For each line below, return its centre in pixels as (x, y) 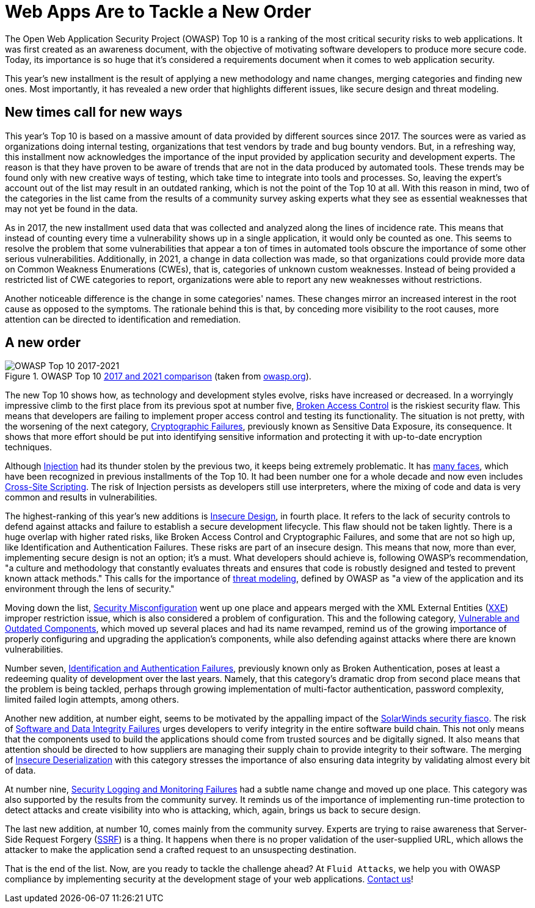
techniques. (28, 447)
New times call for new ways (94, 112)
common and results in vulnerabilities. (81, 497)
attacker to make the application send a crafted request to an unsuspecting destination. (181, 850)
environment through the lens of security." (90, 589)
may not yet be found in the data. (71, 208)
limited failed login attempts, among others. (92, 700)
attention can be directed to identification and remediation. (123, 319)
